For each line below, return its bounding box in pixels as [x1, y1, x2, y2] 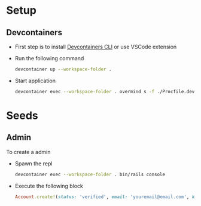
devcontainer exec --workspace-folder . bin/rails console [14, 171, 166, 177]
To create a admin [6, 148, 51, 155]
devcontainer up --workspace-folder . [14, 66, 112, 72]
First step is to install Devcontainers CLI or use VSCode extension [14, 43, 177, 50]
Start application [14, 77, 56, 84]
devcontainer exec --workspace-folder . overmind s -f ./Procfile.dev [14, 88, 195, 94]
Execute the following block [14, 182, 84, 189]
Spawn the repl [14, 159, 53, 167]
